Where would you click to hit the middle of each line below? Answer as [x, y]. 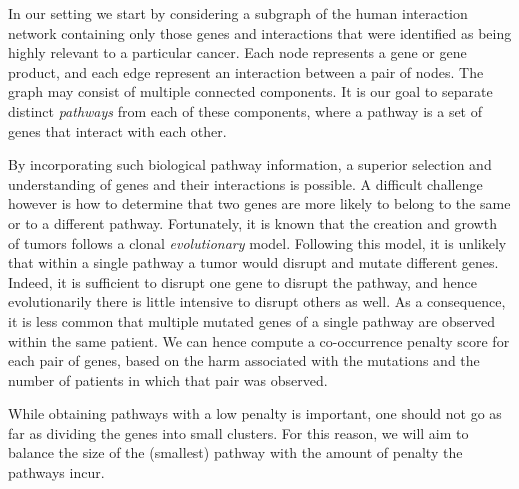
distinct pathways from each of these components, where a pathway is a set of [245, 110]
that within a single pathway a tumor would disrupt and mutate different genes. [253, 262]
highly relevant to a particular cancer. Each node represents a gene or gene [237, 52]
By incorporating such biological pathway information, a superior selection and [250, 164]
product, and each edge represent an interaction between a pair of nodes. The [246, 71]
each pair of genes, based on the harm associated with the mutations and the [244, 360]
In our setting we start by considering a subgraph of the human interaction [238, 13]
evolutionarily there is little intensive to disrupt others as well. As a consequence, [257, 301]
